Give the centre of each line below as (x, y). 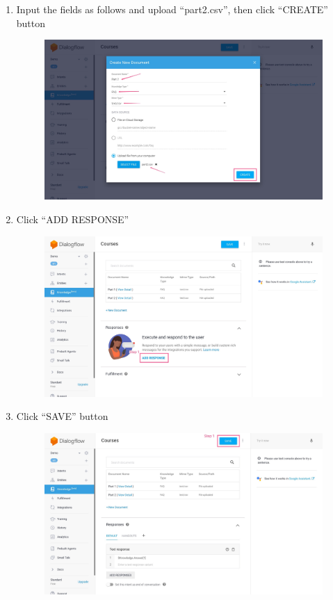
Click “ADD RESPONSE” (73, 219)
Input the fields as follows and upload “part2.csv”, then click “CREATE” (172, 9)
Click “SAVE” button (62, 416)
